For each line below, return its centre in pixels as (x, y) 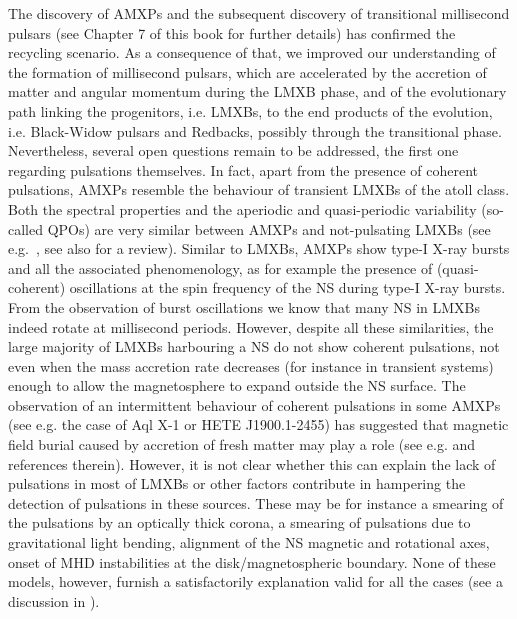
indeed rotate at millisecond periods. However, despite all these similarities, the (251, 326)
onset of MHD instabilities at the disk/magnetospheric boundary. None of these (252, 561)
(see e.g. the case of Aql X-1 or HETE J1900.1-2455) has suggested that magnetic (258, 424)
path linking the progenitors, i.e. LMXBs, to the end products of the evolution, (250, 110)
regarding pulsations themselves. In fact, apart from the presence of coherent (243, 169)
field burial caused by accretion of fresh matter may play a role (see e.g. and (242, 444)
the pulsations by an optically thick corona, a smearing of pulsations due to (239, 522)
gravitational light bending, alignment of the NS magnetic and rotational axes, (249, 542)
